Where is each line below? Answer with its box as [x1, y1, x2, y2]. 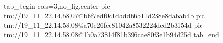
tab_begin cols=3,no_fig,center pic [4, 1, 110, 11]
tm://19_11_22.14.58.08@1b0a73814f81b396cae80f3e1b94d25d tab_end [4, 29, 219, 39]
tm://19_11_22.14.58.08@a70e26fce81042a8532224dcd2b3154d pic [4, 20, 203, 30]
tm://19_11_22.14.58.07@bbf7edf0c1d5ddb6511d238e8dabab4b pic [4, 10, 205, 20]
